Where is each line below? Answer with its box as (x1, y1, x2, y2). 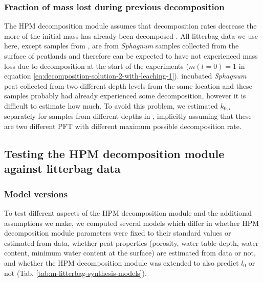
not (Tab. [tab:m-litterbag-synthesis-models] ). (4, 267, 147, 278)
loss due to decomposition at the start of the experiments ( (4, 60, 189, 71)
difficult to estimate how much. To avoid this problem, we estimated (4, 100, 218, 111)
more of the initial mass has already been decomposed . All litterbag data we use (4, 30, 258, 41)
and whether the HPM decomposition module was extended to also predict (4, 257, 239, 268)
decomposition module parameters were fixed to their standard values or (4, 227, 231, 238)
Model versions (4, 187, 68, 200)
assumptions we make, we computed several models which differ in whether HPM (4, 217, 259, 228)
